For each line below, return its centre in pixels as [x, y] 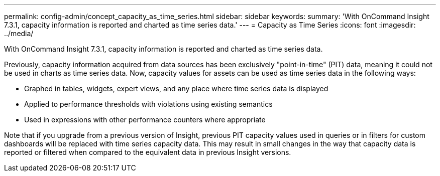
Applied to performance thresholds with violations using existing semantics [148, 104]
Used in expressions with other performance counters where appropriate [145, 120]
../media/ [19, 33]
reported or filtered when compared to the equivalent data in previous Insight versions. [148, 152]
